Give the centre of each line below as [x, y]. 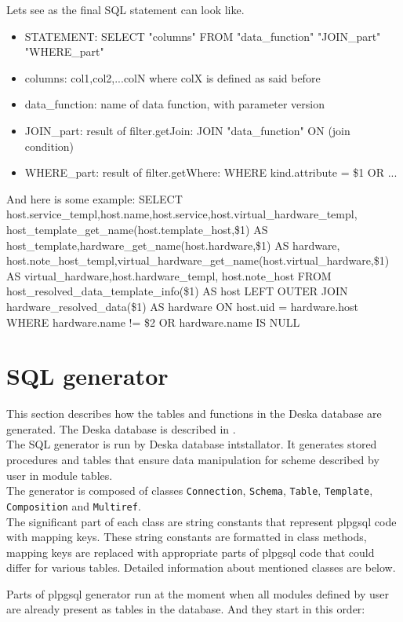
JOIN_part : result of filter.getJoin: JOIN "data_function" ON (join [187, 130]
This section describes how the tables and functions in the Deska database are [194, 413]
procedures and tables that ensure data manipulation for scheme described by [193, 459]
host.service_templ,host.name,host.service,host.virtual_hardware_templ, [182, 214]
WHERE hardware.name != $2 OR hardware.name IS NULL [153, 322]
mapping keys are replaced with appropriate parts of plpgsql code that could [191, 552]
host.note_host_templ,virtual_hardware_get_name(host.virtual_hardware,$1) [198, 260]
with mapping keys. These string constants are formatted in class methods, [187, 537]
